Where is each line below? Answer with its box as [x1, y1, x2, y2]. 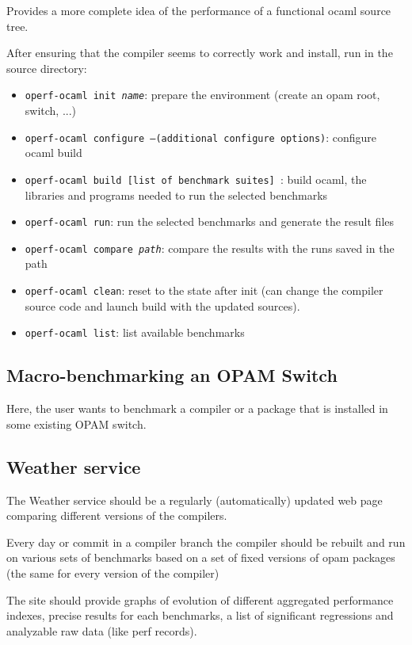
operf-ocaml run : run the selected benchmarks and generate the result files [25, 213, 395, 230]
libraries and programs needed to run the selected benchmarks [25, 186, 328, 203]
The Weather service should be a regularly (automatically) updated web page [6, 491, 383, 508]
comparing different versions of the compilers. [6, 507, 227, 524]
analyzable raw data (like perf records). [6, 622, 197, 639]
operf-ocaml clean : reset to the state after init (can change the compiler [25, 282, 383, 299]
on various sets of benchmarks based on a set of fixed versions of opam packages [6, 549, 395, 566]
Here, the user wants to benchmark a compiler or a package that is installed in [6, 400, 388, 417]
